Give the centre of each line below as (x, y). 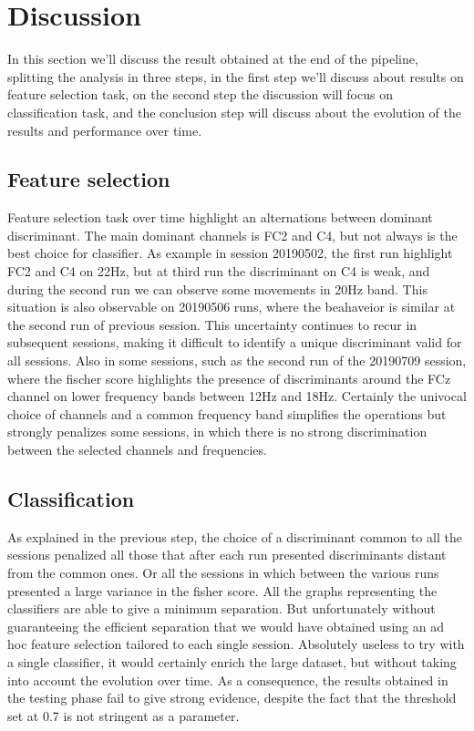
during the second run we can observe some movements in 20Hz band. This (217, 288)
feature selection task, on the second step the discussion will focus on (200, 94)
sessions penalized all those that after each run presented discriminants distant (227, 555)
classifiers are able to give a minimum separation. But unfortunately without (222, 608)
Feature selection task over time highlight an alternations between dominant (220, 217)
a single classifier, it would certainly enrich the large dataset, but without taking (232, 661)
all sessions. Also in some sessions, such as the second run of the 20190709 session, (237, 360)
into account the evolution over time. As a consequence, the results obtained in (228, 680)
